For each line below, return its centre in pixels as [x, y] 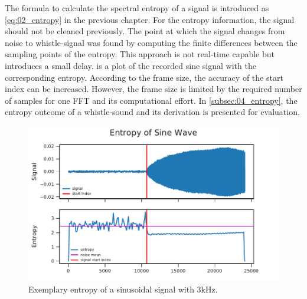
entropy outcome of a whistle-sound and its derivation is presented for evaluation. [152, 112]
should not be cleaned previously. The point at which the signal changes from [145, 31]
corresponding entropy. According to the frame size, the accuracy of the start [144, 77]
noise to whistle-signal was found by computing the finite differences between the [151, 42]
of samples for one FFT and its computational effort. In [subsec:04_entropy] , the [151, 100]
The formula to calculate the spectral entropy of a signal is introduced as [137, 8]
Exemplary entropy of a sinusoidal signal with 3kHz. [123, 289]
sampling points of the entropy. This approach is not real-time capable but [140, 54]
